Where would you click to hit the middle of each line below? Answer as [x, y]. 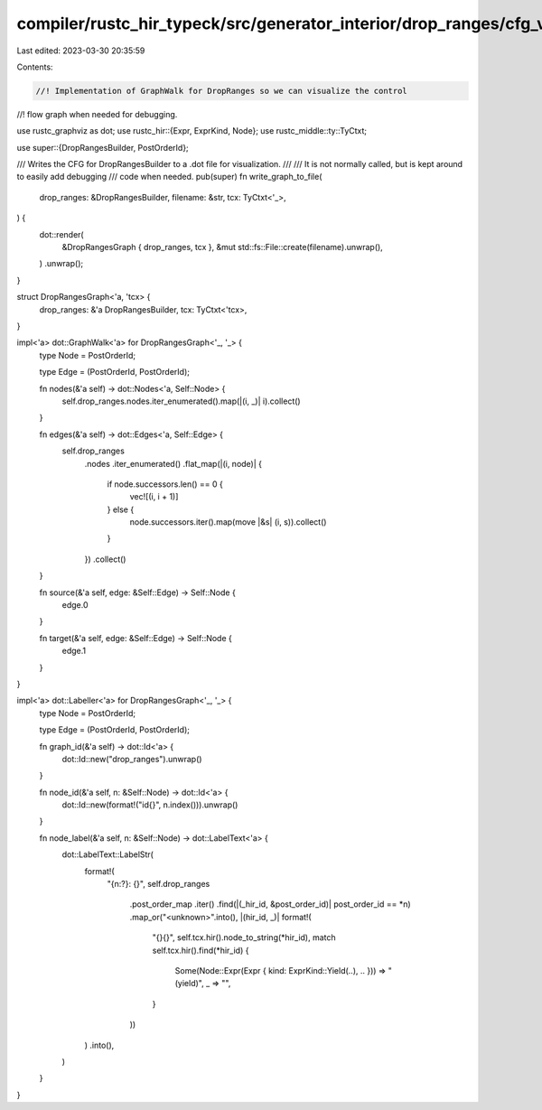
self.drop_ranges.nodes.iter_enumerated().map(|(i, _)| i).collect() [182, 401]
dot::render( [62, 234]
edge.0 [75, 605]
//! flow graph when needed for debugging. [97, 114]
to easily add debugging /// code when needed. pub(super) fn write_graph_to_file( [169, 177]
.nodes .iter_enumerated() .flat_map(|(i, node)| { [173, 463]
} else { [121, 509]
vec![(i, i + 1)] [154, 497]
